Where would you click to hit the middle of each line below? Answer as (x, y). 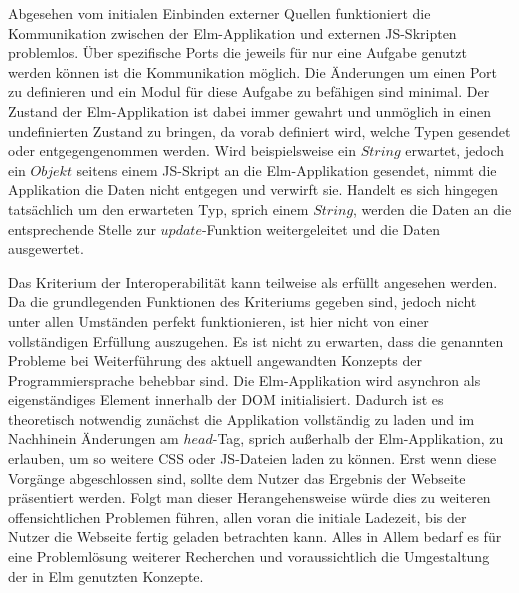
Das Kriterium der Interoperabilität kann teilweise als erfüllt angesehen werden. (253, 281)
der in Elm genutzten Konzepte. (106, 575)
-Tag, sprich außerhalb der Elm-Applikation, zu (358, 438)
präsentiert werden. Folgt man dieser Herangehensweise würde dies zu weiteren (249, 497)
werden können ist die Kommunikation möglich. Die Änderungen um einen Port (253, 71)
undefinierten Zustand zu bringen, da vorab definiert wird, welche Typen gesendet (259, 130)
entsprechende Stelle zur (82, 228)
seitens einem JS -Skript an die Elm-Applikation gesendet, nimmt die (286, 169)
